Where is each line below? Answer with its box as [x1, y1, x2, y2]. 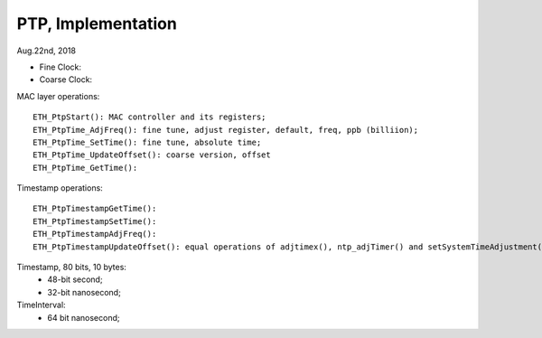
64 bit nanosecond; [47, 312, 120, 323]
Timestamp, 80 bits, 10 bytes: [16, 262, 126, 273]
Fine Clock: [39, 61, 81, 72]
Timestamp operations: [16, 183, 103, 193]
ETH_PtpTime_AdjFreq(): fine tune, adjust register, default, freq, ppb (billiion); [33, 125, 419, 135]
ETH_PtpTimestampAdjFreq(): [33, 229, 157, 239]
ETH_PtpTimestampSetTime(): [33, 216, 157, 226]
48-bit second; [47, 274, 103, 285]
